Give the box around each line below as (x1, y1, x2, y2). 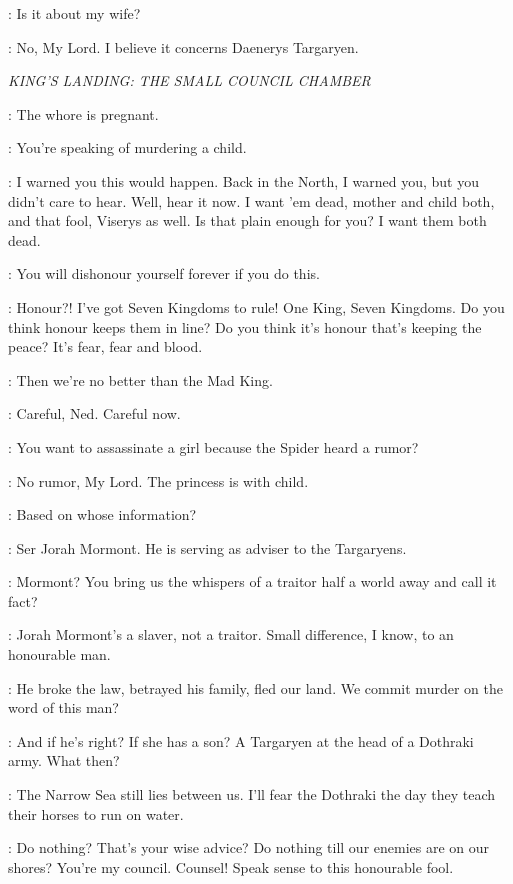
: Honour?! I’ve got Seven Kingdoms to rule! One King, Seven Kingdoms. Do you (8, 296, 505, 317)
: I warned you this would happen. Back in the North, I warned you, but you (8, 170, 479, 191)
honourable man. (8, 644, 111, 665)
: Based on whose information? (8, 504, 197, 525)
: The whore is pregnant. (8, 103, 159, 124)
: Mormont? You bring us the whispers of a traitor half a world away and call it (8, 571, 497, 592)
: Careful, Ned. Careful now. (8, 403, 181, 424)
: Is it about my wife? (8, 3, 141, 23)
